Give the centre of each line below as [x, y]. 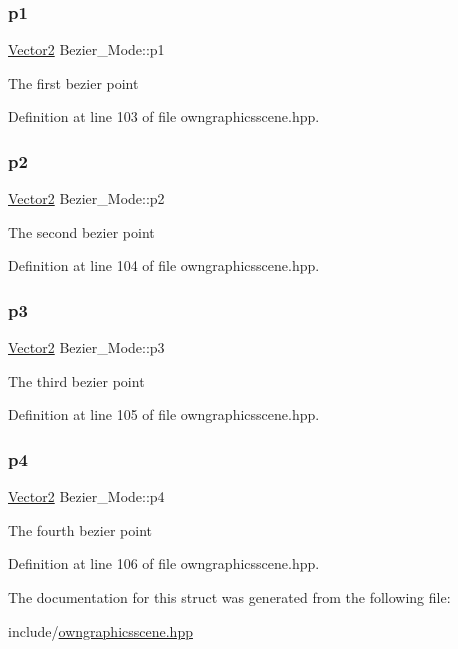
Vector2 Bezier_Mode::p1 [86, 49]
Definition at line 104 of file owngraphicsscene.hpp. [164, 265]
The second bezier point [81, 231]
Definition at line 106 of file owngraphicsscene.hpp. [164, 563]
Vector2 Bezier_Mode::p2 [86, 198]
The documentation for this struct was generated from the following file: [229, 597]
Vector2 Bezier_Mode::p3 [86, 347]
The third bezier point [76, 380]
